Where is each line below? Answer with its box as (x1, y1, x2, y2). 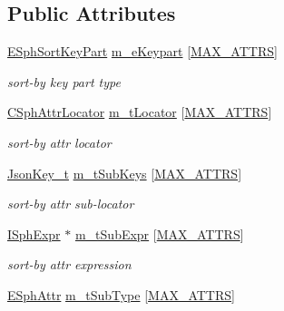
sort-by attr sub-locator (7, 194, 134, 213)
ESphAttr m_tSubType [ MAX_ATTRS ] (7, 285, 235, 304)
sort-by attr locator (7, 132, 112, 151)
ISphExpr (7, 224, 61, 243)
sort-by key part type (7, 72, 121, 91)
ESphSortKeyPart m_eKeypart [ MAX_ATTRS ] (7, 42, 278, 61)
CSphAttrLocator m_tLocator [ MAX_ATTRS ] (7, 102, 272, 121)
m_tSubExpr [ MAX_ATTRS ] (74, 224, 244, 243)
